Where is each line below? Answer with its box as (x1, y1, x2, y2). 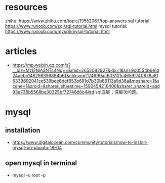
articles (5, 46, 37, 57)
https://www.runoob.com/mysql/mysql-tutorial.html (5, 28, 110, 34)
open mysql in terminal (5, 159, 78, 167)
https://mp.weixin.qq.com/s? (12, 62, 71, 68)
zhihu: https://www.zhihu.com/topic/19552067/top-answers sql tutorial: (5, 18, 151, 24)
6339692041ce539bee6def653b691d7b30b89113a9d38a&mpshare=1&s (12, 78, 160, 84)
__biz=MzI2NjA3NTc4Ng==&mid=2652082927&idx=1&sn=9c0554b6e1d (12, 67, 160, 73)
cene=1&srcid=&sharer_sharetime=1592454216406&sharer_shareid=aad (12, 83, 160, 89)
